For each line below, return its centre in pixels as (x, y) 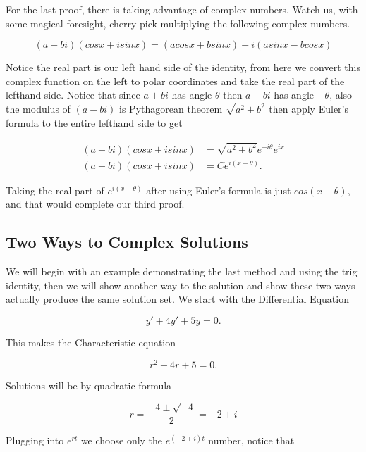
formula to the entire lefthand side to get (94, 122)
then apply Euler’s (309, 109)
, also (341, 95)
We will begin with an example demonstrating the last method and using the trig (182, 271)
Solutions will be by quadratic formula (89, 385)
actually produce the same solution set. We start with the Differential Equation (177, 299)
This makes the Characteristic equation (91, 343)
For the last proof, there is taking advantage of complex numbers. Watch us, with (182, 9)
